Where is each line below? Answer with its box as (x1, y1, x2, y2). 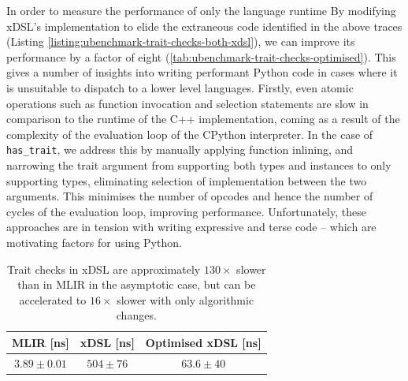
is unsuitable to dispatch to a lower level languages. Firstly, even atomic (6, 79, 354, 95)
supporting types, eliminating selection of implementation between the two (6, 172, 367, 189)
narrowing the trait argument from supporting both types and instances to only (6, 157, 391, 173)
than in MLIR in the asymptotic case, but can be (17, 276, 256, 293)
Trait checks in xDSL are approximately (7, 260, 201, 277)
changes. (116, 307, 157, 323)
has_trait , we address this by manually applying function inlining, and (6, 141, 354, 158)
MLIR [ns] (12, 334, 69, 350)
